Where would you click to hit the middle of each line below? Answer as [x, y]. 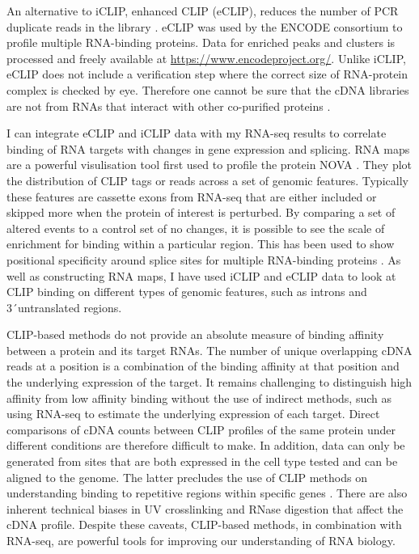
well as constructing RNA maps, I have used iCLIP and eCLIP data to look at [201, 275]
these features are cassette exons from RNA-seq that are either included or [192, 196]
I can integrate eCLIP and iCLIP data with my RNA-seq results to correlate [197, 133]
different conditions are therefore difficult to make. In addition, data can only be [206, 445]
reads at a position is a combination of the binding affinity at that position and [203, 366]
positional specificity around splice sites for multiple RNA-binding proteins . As [204, 259]
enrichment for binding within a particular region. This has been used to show [201, 244]
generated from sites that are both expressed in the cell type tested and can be [202, 461]
